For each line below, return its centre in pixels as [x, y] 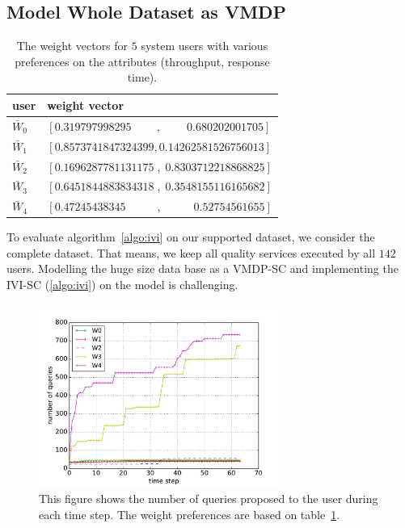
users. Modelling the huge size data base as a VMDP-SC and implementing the [202, 268]
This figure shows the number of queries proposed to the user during [209, 499]
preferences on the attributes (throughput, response [142, 61]
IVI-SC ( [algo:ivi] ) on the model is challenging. [122, 285]
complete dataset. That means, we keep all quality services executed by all [191, 252]
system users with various [205, 46]
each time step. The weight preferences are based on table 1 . [190, 514]
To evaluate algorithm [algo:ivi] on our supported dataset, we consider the [191, 237]
